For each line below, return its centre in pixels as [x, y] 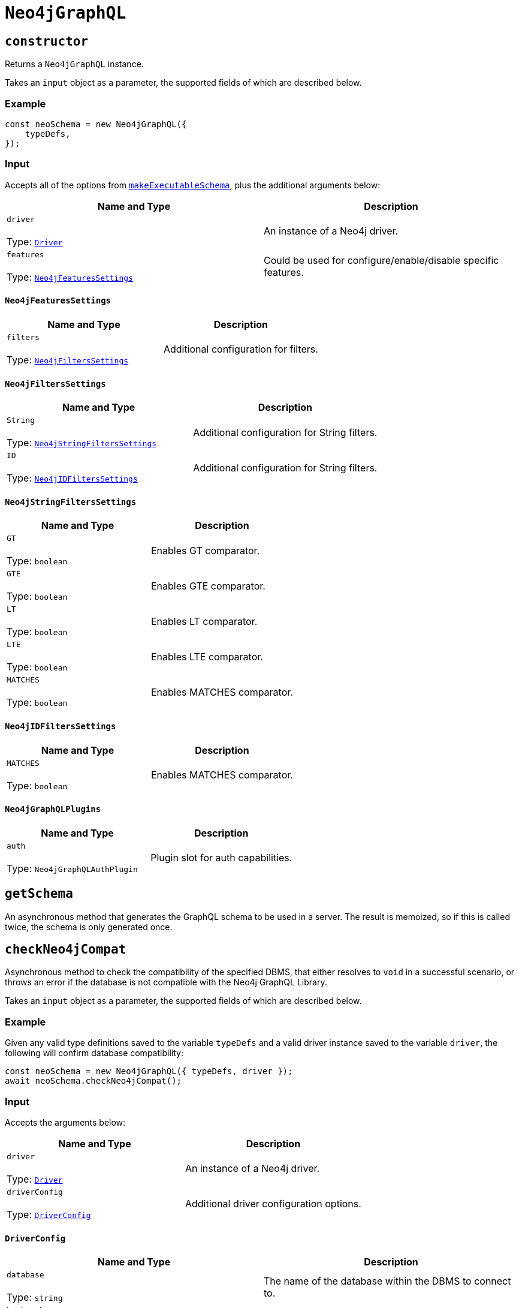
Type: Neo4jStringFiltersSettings [82, 443]
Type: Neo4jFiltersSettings [68, 360]
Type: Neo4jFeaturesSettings [70, 277]
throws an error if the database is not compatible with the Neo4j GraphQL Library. [166, 982]
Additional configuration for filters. [241, 349]
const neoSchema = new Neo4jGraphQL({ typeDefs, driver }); [149, 1071]
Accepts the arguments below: [65, 1122]
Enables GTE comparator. [208, 586]
